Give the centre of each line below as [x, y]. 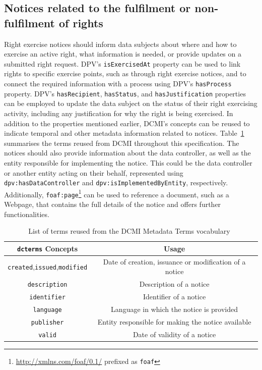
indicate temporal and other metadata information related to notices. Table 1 [124, 133]
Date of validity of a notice [174, 334]
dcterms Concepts [47, 248]
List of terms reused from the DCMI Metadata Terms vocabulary [129, 231]
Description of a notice [174, 284]
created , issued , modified [48, 266]
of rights [81, 22]
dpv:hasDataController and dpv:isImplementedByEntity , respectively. [116, 182]
